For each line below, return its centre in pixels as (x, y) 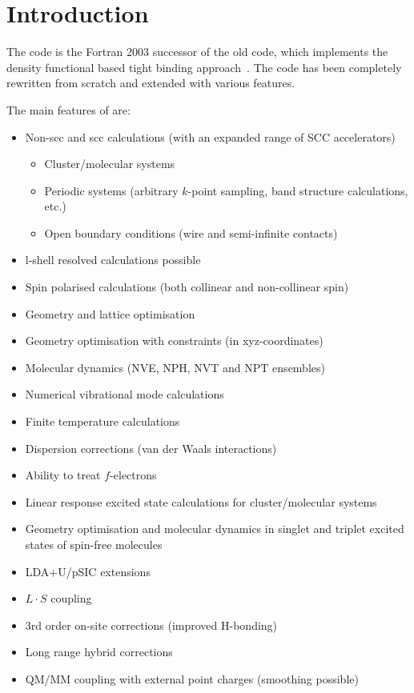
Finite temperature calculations (102, 421)
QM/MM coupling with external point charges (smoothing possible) (192, 678)
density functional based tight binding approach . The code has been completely (204, 67)
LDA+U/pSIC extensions (88, 571)
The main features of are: (68, 109)
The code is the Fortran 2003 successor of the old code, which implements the (197, 52)
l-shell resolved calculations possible (113, 260)
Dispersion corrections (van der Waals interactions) (151, 448)
